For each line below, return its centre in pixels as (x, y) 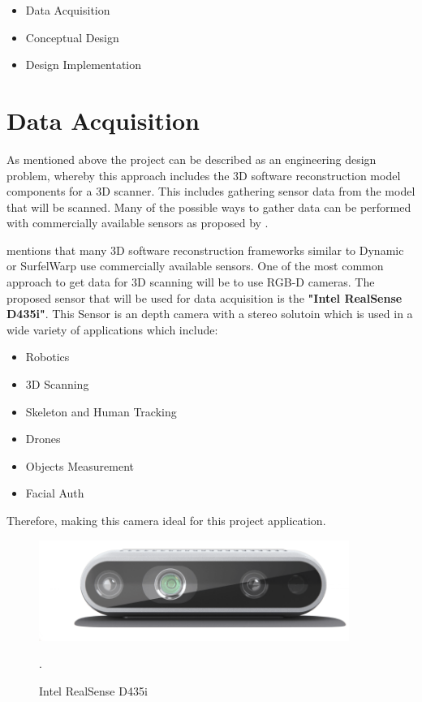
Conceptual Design (72, 37)
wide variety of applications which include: (112, 329)
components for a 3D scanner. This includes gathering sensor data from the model (211, 191)
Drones (43, 439)
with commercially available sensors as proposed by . (138, 223)
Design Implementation (84, 65)
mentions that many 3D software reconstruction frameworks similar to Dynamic (205, 250)
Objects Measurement (80, 465)
